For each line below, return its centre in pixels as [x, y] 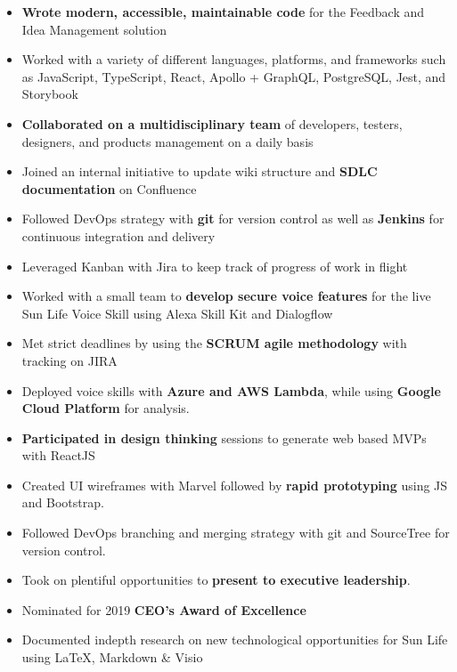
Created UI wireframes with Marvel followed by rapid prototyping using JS [235, 485]
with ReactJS [58, 455]
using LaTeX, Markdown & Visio [112, 657]
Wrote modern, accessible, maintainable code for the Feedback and [223, 12]
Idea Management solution [94, 29]
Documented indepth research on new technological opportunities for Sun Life [235, 640]
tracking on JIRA [69, 360]
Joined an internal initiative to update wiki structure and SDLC [200, 171]
